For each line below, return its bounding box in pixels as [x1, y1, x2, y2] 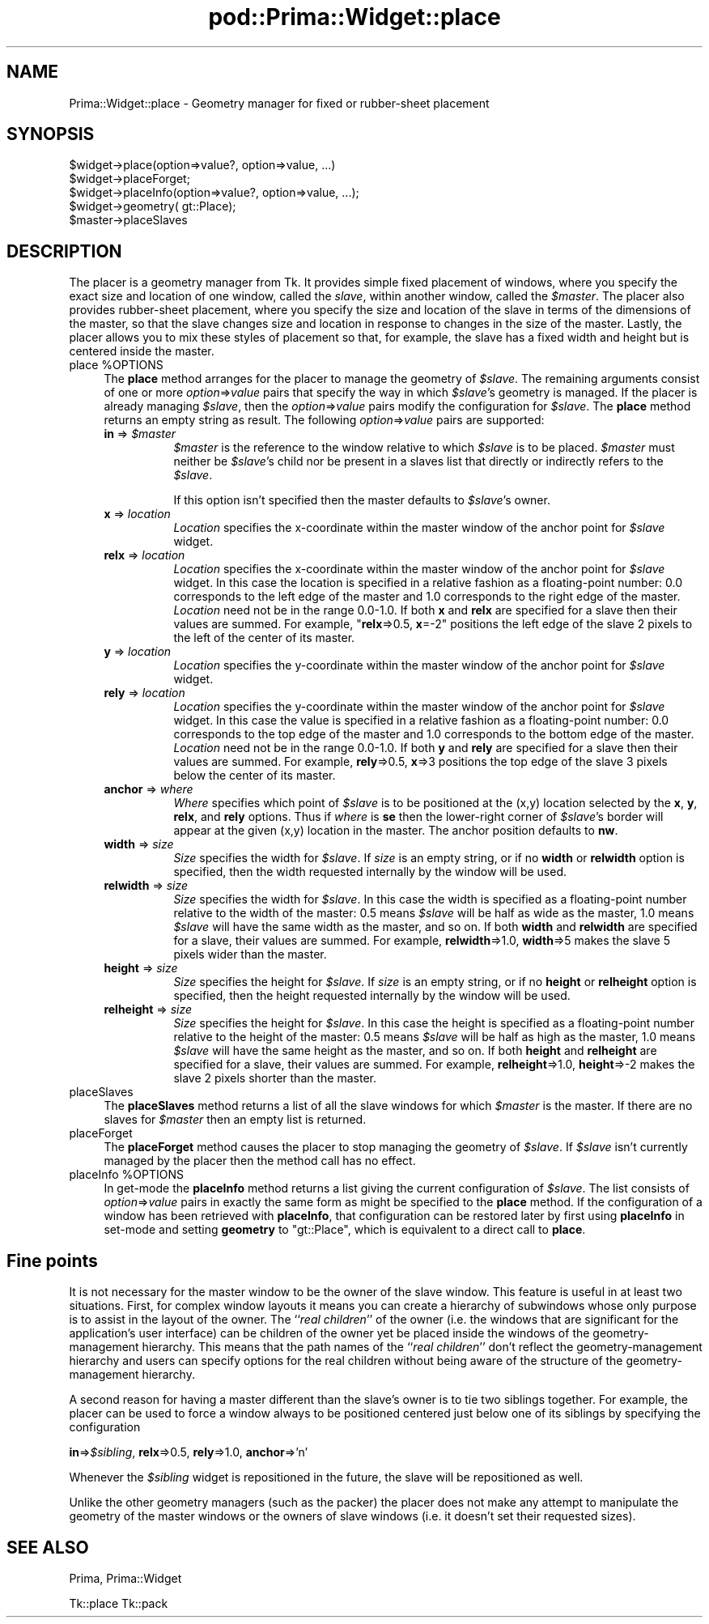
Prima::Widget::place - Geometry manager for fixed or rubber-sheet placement [69, 96, 490, 110]
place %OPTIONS [69, 358, 163, 372]
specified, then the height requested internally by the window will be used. [173, 988, 571, 1003]
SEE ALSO [6, 1537, 89, 1558]
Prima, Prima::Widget [69, 1571, 182, 1585]
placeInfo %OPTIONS [69, 1167, 184, 1182]
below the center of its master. [173, 768, 336, 783]
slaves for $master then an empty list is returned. [104, 1112, 367, 1127]
